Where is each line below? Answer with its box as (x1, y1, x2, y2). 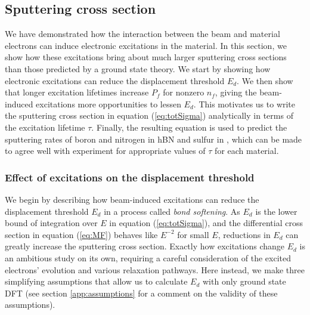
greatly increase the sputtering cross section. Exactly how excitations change (5, 240, 284, 252)
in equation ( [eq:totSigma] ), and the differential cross (109, 217, 303, 229)
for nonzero (163, 86, 204, 98)
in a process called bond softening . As (104, 205, 240, 217)
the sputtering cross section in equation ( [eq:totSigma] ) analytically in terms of (5, 109, 293, 122)
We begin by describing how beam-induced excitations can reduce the (5, 193, 259, 205)
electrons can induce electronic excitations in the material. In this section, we (5, 39, 287, 51)
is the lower (255, 205, 297, 217)
